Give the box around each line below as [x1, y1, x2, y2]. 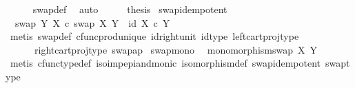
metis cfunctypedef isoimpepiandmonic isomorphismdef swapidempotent [10, 56, 321, 70]
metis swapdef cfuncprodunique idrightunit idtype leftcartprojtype [10, 29, 299, 43]
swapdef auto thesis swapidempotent [32, 2, 227, 16]
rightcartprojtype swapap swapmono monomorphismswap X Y [34, 42, 317, 56]
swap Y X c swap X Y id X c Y [14, 15, 170, 30]
